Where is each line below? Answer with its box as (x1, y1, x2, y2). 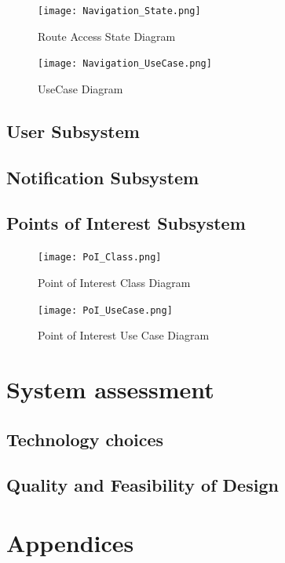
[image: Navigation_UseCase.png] (38, 58, 212, 70)
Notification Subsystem (6, 165, 199, 189)
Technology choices (6, 427, 164, 451)
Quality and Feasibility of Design (6, 473, 279, 497)
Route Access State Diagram (38, 27, 176, 44)
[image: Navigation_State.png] (38, 5, 201, 16)
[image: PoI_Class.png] (38, 252, 162, 263)
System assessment (6, 372, 214, 405)
